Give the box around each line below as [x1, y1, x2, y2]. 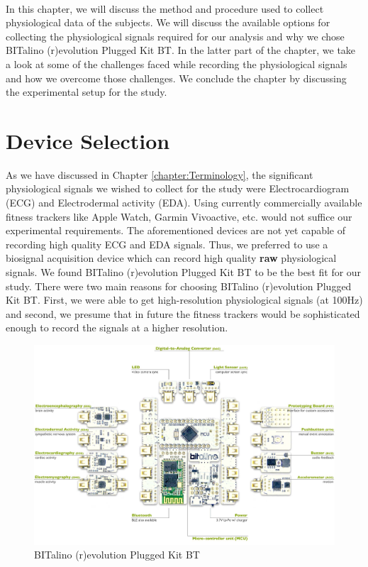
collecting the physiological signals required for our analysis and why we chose [6, 28, 345, 43]
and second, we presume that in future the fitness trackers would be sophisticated [6, 306, 360, 321]
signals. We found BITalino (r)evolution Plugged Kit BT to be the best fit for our [6, 265, 362, 280]
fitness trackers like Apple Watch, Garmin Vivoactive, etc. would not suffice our [6, 209, 352, 224]
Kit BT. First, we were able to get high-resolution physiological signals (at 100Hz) [6, 292, 363, 307]
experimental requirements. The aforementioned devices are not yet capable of [6, 223, 346, 238]
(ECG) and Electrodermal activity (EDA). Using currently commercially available [6, 195, 362, 210]
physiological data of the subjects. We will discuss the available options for [6, 15, 330, 30]
